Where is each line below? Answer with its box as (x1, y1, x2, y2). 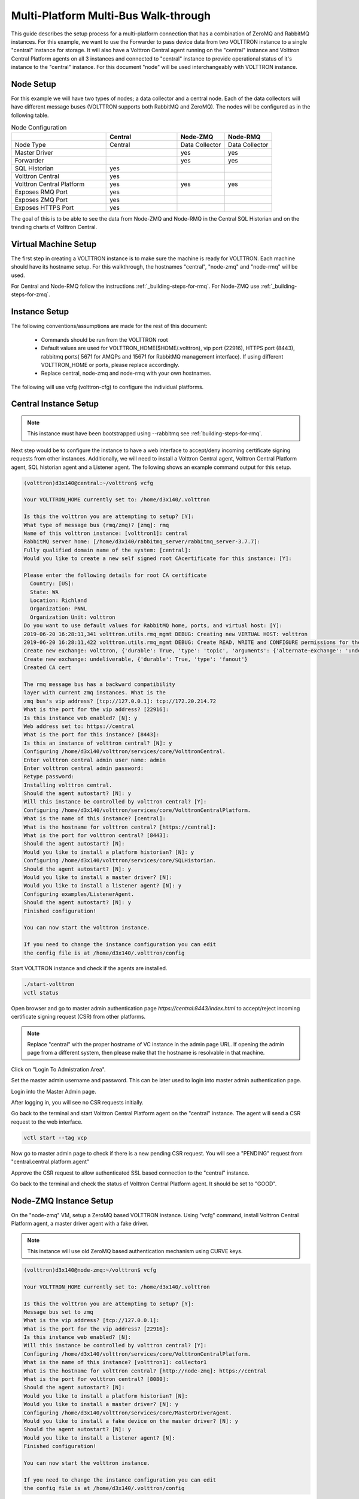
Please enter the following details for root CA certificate (23, 571, 207, 579)
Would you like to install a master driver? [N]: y (23, 1401, 179, 1408)
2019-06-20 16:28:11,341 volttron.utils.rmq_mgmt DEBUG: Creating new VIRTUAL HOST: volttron (23, 630, 308, 637)
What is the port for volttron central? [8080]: (23, 1376, 169, 1383)
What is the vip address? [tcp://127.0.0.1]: (23, 1317, 160, 1324)
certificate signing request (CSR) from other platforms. (11, 1013, 146, 1021)
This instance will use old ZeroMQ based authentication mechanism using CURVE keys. (27, 1247, 243, 1254)
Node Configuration (11, 124, 67, 132)
